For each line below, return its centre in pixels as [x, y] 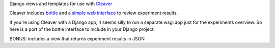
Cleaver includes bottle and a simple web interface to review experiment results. [94, 13]
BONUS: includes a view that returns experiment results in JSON [77, 38]
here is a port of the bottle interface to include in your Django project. [82, 29]
